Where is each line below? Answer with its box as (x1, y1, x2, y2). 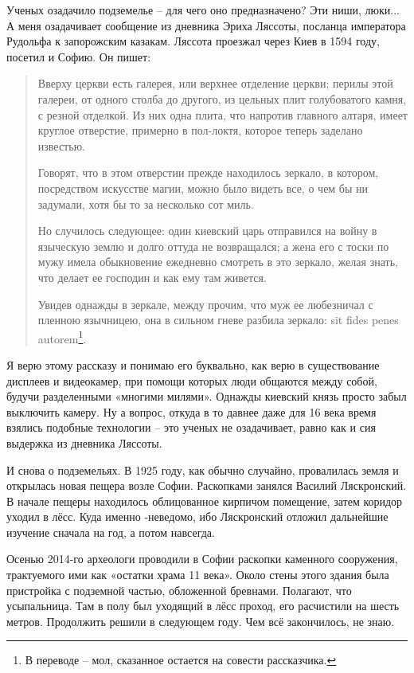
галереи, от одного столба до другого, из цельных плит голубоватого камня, (37, 90, 407, 107)
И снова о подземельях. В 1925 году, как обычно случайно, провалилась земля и (6, 461, 399, 478)
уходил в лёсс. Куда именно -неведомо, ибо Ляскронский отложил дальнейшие (6, 508, 389, 525)
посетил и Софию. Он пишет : (6, 48, 151, 65)
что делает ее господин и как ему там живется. (37, 268, 267, 285)
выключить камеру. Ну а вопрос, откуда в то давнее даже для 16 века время (6, 403, 377, 420)
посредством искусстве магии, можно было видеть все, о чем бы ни (37, 179, 369, 196)
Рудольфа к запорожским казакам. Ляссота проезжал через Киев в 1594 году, (6, 33, 380, 49)
